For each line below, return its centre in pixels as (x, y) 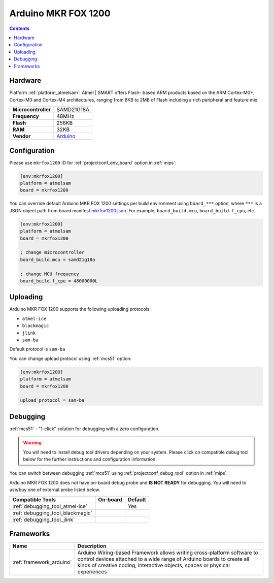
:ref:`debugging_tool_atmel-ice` (50, 506)
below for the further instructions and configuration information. (90, 459)
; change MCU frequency (50, 274)
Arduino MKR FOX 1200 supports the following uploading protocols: (80, 309)
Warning (32, 443)
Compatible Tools (34, 499)
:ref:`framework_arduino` (42, 562)
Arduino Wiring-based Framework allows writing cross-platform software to (168, 553)
